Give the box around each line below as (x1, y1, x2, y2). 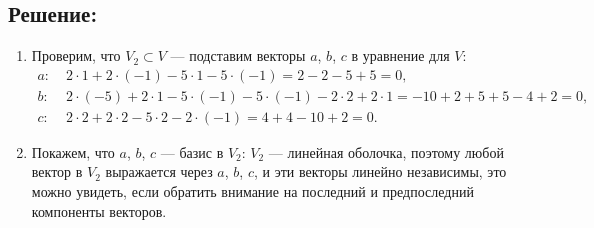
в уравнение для (351, 45, 450, 66)
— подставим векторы (170, 45, 306, 66)
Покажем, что (31, 141, 115, 162)
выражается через (105, 161, 213, 182)
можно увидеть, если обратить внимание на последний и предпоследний (31, 181, 474, 202)
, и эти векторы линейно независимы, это (253, 161, 507, 182)
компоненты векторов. (31, 200, 167, 221)
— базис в (160, 141, 224, 162)
